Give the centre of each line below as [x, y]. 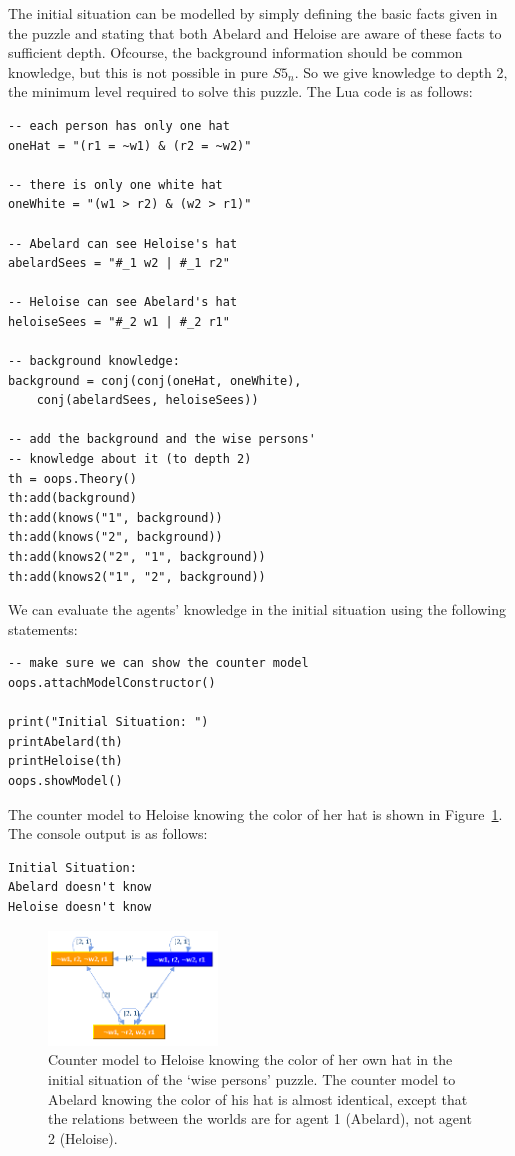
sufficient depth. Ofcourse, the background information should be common [235, 52]
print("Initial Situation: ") [108, 722]
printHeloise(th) [65, 761]
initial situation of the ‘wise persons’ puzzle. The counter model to [252, 1079]
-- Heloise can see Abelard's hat [123, 302]
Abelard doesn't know [80, 887]
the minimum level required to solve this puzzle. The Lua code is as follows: [240, 91]
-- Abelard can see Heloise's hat [123, 243]
